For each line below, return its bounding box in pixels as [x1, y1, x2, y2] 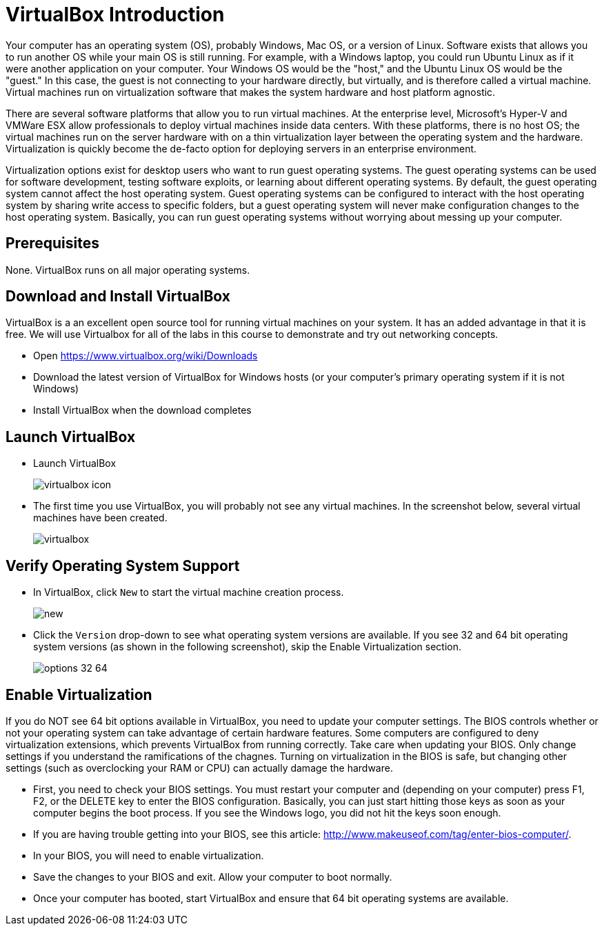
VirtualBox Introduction [6, 3, 225, 26]
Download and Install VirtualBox [6, 288, 230, 306]
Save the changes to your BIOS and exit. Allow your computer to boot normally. [33, 870, 392, 883]
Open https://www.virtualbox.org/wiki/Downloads [33, 350, 258, 362]
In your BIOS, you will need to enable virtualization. [33, 849, 264, 861]
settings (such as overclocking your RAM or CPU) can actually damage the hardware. [6, 761, 393, 774]
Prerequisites [6, 234, 99, 252]
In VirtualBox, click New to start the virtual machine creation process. [33, 586, 344, 599]
